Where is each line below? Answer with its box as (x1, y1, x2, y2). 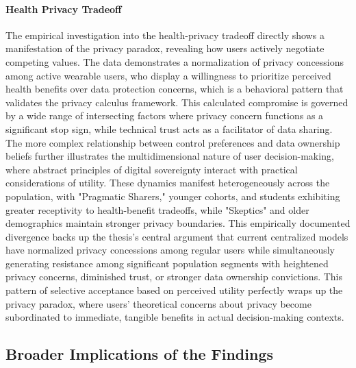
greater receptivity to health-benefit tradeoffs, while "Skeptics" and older (5, 202, 309, 217)
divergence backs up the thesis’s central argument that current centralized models (5, 229, 348, 243)
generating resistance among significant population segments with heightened (5, 256, 329, 270)
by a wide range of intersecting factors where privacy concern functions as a (5, 108, 324, 123)
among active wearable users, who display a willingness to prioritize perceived (5, 68, 331, 82)
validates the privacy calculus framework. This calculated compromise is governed (5, 95, 348, 109)
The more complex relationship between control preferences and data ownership (5, 135, 340, 149)
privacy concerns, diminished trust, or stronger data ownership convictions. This (5, 269, 342, 284)
